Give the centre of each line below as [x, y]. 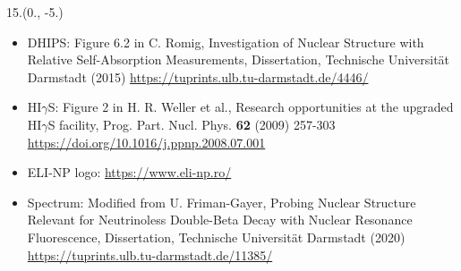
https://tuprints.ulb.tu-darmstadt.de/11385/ [150, 254]
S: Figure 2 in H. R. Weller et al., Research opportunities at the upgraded [251, 107]
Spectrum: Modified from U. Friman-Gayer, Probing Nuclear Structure [222, 202]
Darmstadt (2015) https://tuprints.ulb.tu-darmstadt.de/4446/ [198, 76]
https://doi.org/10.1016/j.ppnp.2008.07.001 [146, 142]
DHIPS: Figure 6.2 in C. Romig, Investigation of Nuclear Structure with [226, 42]
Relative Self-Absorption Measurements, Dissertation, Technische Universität [239, 59]
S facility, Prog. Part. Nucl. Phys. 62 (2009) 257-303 [192, 124]
